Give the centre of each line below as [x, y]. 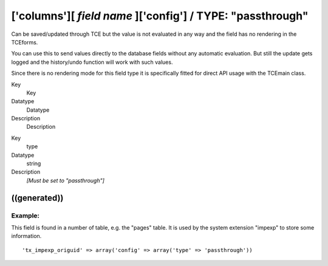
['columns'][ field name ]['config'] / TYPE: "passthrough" [160, 16]
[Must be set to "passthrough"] [65, 180]
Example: [25, 216]
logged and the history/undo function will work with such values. [92, 62]
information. [26, 236]
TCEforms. [25, 42]
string [34, 163]
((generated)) [37, 198]
